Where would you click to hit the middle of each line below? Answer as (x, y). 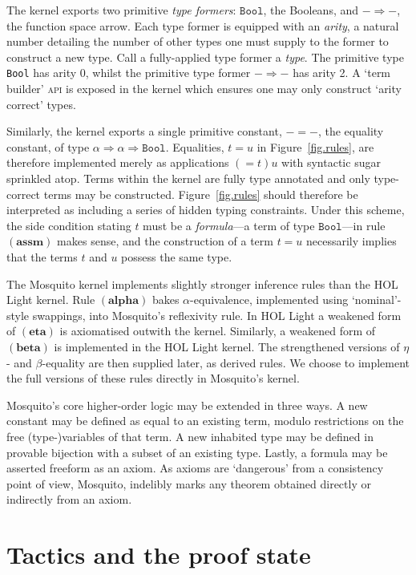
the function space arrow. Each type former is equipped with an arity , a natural (203, 25)
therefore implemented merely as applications (118, 162)
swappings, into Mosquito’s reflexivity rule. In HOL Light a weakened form (217, 315)
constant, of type (48, 146)
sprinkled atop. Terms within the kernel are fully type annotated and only (188, 178)
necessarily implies (351, 241)
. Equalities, (195, 146)
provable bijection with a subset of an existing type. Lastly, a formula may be (197, 452)
